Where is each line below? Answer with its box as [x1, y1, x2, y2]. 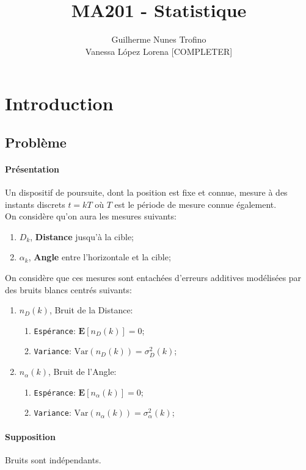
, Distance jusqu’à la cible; [30, 230, 134, 243]
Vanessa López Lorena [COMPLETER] [85, 45, 233, 57]
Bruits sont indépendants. [5, 453, 101, 466]
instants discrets [5, 198, 65, 210]
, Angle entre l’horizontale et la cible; [28, 251, 171, 263]
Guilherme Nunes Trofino [111, 33, 206, 46]
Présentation [5, 162, 60, 175]
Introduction [5, 91, 114, 116]
